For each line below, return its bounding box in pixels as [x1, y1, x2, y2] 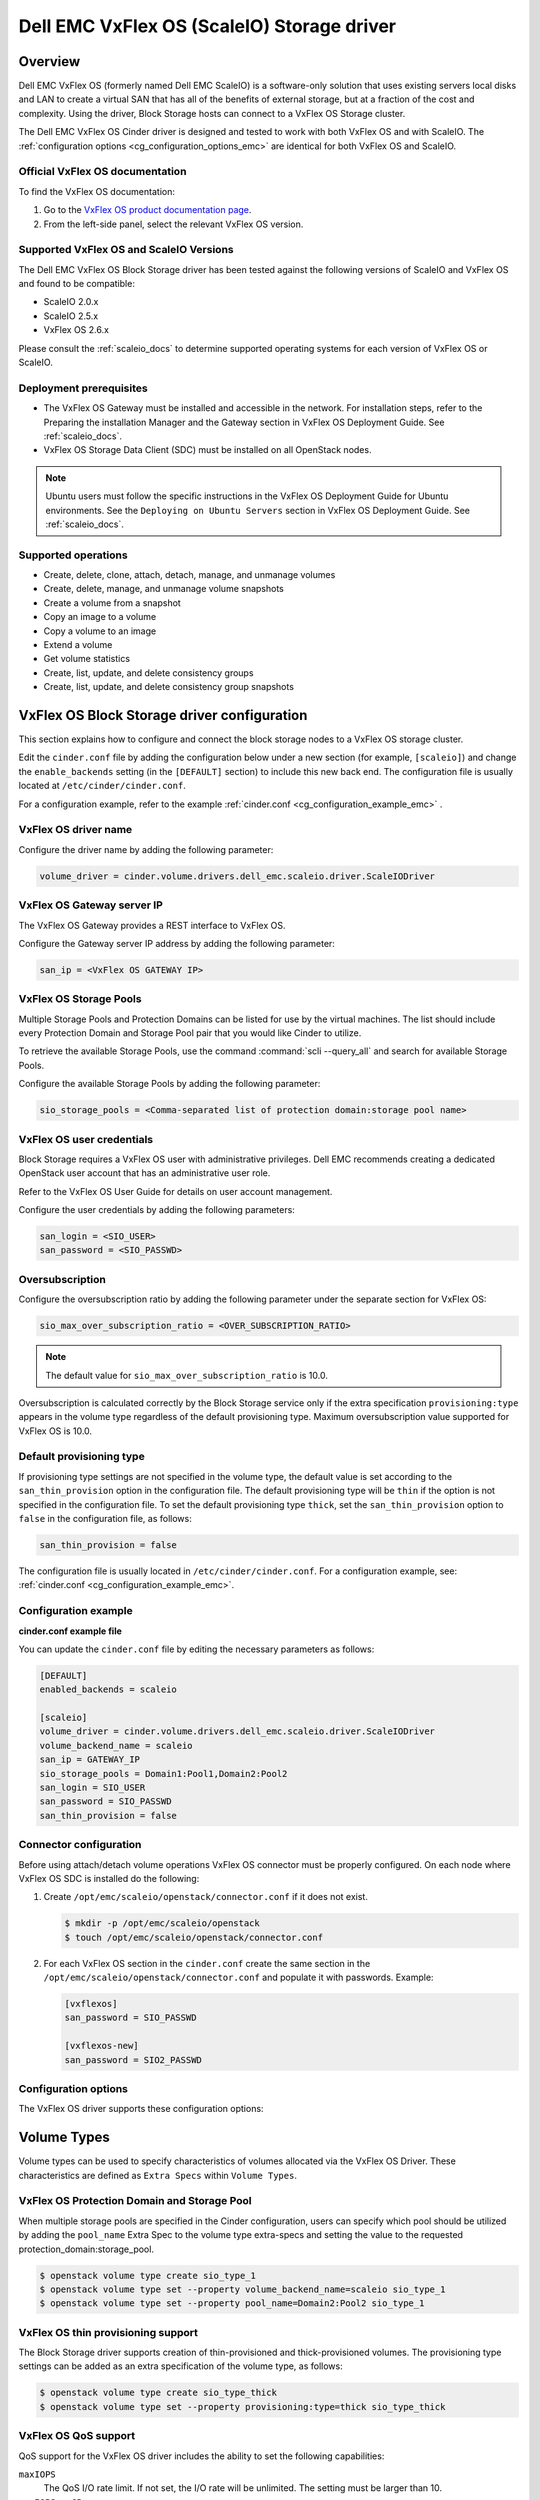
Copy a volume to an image [43, 625, 157, 637]
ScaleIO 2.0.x [43, 296, 99, 308]
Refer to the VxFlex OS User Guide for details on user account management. [18, 1185, 333, 1197]
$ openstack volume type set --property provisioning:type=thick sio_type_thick [39, 2401, 446, 2412]
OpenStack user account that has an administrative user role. [18, 1167, 271, 1179]
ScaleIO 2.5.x [43, 310, 99, 322]
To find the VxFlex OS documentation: [18, 185, 175, 197]
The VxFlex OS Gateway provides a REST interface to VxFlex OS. [18, 919, 286, 931]
